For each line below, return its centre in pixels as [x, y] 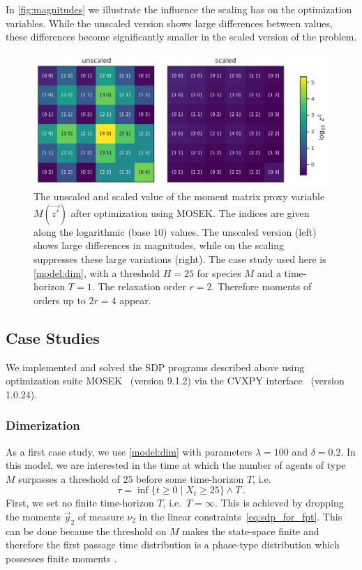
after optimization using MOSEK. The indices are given [190, 212]
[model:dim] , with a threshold [97, 272]
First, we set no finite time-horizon [80, 503]
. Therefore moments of [262, 286]
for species [219, 272]
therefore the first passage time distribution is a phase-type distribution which [173, 545]
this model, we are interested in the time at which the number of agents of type [176, 465]
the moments [33, 516]
